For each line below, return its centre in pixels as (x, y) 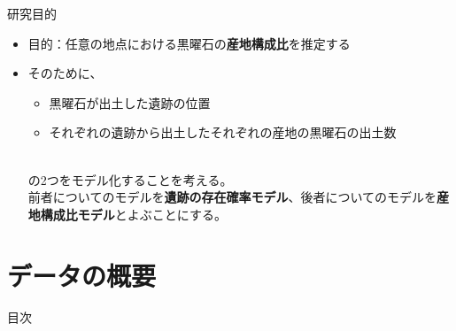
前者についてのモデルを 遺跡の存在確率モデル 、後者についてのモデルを (232, 197)
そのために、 (65, 73)
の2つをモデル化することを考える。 (130, 179)
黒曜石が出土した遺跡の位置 (130, 102)
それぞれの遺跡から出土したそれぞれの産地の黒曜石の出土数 (223, 132)
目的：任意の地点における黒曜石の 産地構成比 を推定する (189, 43)
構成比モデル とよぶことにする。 (133, 214)
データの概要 (82, 275)
